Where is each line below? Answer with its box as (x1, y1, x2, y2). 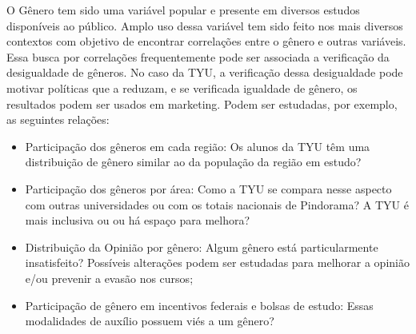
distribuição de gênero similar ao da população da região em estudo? (25, 153, 362, 170)
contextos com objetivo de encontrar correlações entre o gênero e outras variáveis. (6, 33, 406, 50)
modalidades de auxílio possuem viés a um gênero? (25, 312, 274, 329)
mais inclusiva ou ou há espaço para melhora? (25, 212, 250, 229)
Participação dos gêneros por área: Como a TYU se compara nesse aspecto (25, 180, 392, 197)
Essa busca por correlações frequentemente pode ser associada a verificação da (6, 48, 390, 65)
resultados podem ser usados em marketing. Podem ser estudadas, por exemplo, (6, 95, 398, 112)
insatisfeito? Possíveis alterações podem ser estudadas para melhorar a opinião (25, 254, 410, 271)
